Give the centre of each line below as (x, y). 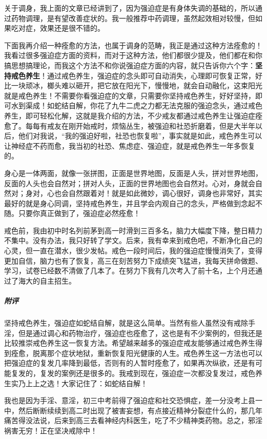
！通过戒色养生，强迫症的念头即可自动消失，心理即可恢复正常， (148, 75)
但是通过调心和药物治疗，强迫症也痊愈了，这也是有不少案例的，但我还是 (140, 333)
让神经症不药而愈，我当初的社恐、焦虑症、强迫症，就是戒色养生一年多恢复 (130, 145)
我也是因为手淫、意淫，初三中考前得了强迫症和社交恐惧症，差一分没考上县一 (133, 400)
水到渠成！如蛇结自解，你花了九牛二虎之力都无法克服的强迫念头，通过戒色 (137, 105)
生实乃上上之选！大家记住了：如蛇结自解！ (76, 383)
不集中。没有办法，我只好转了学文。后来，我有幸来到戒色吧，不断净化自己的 (133, 240)
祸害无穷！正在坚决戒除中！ (51, 430)
